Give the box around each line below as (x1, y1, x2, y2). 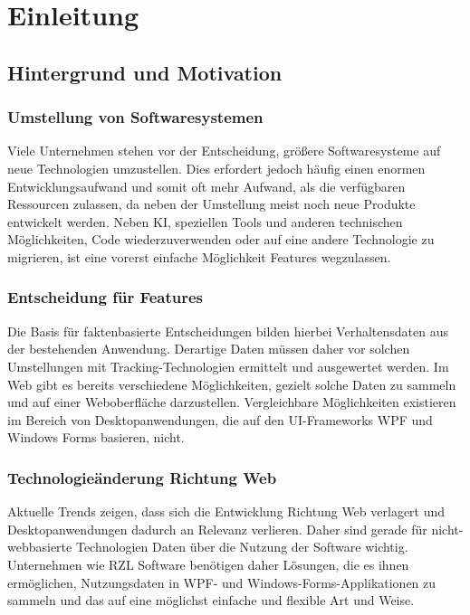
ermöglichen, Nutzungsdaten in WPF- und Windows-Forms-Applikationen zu (7, 572, 436, 591)
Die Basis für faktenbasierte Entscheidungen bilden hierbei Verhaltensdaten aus (7, 321, 448, 340)
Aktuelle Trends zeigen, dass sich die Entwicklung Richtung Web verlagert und (7, 502, 446, 521)
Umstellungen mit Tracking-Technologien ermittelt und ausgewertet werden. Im (7, 356, 449, 375)
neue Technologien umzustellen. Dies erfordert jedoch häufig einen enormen (7, 158, 426, 177)
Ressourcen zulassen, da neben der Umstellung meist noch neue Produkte (7, 194, 416, 213)
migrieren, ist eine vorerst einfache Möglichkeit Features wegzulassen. (7, 247, 391, 266)
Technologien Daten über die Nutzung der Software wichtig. (75, 537, 408, 556)
